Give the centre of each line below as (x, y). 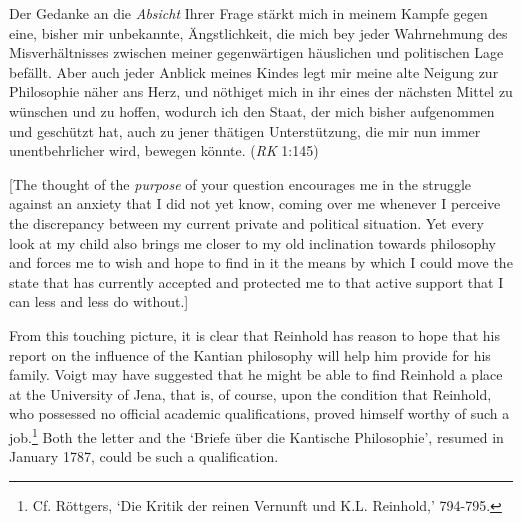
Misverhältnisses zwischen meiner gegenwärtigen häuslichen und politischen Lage (256, 52)
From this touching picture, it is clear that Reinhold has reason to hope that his (254, 334)
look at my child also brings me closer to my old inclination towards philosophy (253, 242)
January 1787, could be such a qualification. (144, 456)
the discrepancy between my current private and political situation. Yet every (246, 222)
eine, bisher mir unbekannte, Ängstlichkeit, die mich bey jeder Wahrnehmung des (258, 32)
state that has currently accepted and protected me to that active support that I (256, 281)
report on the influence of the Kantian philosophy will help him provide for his (250, 354)
